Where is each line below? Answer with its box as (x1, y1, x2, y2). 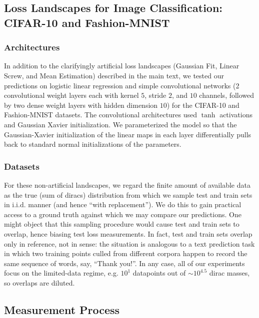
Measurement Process (4, 302, 120, 317)
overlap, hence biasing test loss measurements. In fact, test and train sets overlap (4, 228, 252, 239)
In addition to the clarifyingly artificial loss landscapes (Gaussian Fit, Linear (4, 60, 239, 71)
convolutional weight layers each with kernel (4, 90, 139, 100)
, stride (144, 90, 166, 100)
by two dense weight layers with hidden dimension (4, 99, 158, 110)
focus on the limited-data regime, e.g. (4, 268, 118, 278)
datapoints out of (132, 268, 186, 278)
